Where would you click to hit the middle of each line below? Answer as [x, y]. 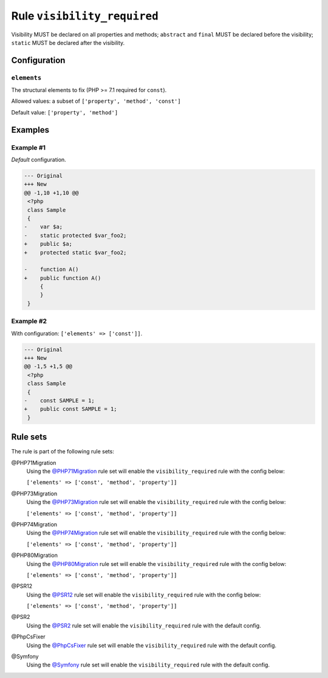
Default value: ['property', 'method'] [65, 112]
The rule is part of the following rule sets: [63, 452]
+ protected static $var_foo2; [75, 252]
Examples [30, 130]
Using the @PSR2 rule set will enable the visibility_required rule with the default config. [144, 625]
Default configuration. [39, 160]
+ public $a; [48, 244]
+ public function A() [63, 278]
